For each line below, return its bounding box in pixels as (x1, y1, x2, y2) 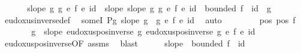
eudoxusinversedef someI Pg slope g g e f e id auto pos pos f (4, 13, 296, 26)
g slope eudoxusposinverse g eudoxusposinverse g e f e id (31, 25, 255, 38)
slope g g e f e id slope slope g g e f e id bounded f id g (27, 2, 271, 14)
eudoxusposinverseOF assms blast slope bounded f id (4, 36, 245, 49)
